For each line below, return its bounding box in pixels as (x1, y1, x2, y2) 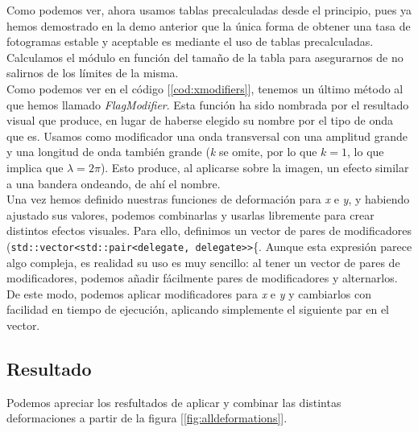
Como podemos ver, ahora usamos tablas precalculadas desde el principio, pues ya (6, 2, 412, 18)
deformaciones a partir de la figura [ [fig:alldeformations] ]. (6, 409, 288, 426)
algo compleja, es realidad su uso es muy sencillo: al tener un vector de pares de (6, 253, 400, 270)
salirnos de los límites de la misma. (6, 64, 179, 81)
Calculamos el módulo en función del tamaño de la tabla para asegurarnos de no (6, 48, 404, 65)
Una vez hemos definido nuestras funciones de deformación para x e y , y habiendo (6, 191, 410, 208)
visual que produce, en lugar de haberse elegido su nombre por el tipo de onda (6, 112, 393, 129)
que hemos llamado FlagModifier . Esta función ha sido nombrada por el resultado (6, 96, 409, 113)
